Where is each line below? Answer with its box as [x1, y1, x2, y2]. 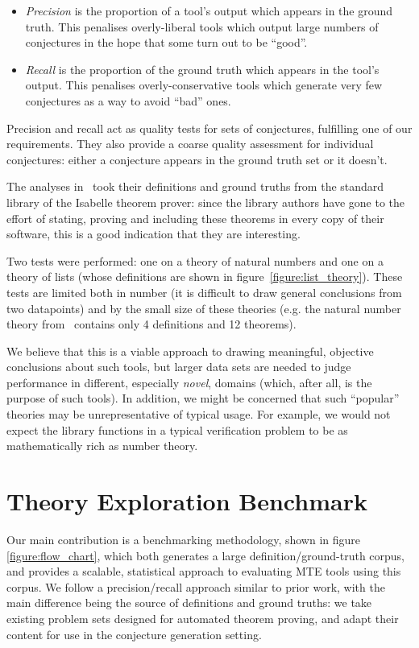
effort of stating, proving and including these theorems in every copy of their [6, 209, 384, 226]
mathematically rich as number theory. [6, 437, 198, 454]
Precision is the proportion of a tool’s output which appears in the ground [25, 2, 393, 19]
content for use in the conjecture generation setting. [6, 625, 262, 642]
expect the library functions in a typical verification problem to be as [6, 421, 348, 438]
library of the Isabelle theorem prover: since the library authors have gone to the [6, 193, 405, 210]
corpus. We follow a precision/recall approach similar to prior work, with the [6, 578, 385, 595]
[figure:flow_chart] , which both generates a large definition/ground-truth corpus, [6, 547, 405, 563]
